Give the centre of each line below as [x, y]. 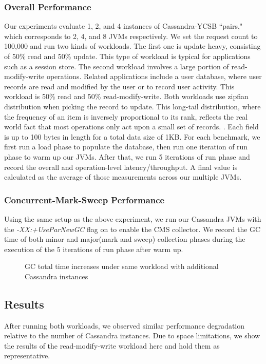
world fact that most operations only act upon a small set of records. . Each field [131, 127]
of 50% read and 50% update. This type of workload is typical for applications [127, 56]
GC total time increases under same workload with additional [122, 266]
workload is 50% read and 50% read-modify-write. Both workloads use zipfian [126, 96]
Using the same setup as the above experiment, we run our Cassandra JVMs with [133, 218]
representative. [27, 356]
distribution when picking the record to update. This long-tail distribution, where [132, 106]
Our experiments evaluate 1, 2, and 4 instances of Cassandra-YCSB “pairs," [123, 26]
